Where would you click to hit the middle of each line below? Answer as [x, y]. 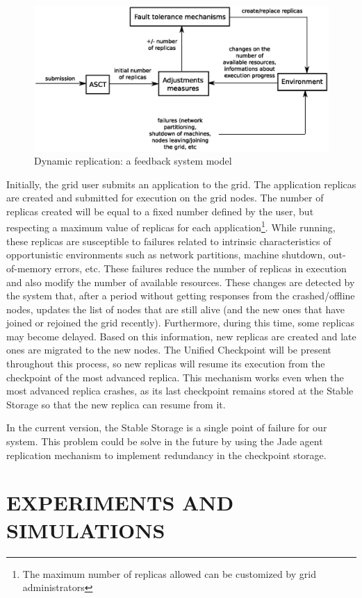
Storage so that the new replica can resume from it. [116, 404]
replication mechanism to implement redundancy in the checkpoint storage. [166, 455]
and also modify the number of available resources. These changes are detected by [181, 282]
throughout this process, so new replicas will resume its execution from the [166, 364]
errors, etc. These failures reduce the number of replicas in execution [201, 268]
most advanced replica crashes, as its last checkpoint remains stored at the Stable [180, 391]
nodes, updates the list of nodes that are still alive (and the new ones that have [175, 309]
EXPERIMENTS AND [120, 503]
